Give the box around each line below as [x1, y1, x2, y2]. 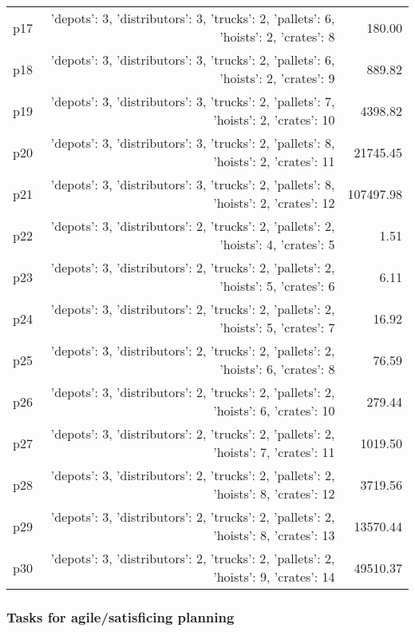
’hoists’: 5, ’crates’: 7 [219, 318, 335, 336]
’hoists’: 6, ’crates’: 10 [213, 401, 335, 419]
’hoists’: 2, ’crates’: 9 [219, 69, 335, 87]
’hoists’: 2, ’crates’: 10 [213, 110, 335, 129]
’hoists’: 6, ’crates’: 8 [219, 360, 335, 378]
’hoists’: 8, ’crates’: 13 [213, 526, 335, 544]
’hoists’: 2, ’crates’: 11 [213, 152, 335, 170]
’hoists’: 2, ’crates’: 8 [219, 27, 335, 46]
